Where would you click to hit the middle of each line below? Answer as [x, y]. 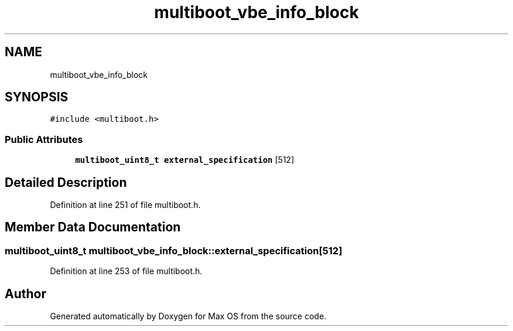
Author [25, 294]
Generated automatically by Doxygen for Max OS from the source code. [188, 316]
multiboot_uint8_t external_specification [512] [185, 160]
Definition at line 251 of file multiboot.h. [125, 205]
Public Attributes [44, 139]
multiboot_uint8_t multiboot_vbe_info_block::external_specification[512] [174, 250]
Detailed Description [66, 182]
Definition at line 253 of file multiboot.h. [126, 271]
